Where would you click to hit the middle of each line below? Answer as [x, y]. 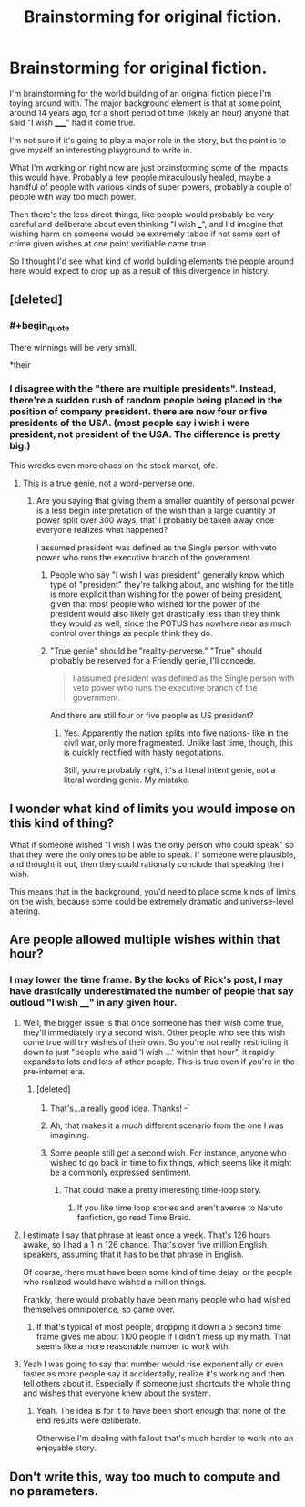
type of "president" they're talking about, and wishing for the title [172, 585]
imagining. [69, 1135]
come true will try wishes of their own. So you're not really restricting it [155, 1041]
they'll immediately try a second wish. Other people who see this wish [153, 1032]
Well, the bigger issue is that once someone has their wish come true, [153, 1022]
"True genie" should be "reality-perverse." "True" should [156, 651]
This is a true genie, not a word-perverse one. [109, 483]
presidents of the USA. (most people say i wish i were [130, 423]
